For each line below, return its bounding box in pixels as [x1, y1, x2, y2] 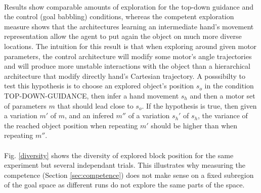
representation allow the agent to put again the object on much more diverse [4, 31, 242, 41]
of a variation [128, 110, 170, 121]
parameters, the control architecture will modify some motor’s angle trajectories [4, 51, 252, 61]
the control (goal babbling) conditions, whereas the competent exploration [4, 11, 234, 22]
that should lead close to [57, 100, 134, 111]
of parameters [4, 100, 47, 111]
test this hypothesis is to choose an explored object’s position [4, 80, 194, 91]
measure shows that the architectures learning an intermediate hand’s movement [4, 21, 254, 31]
